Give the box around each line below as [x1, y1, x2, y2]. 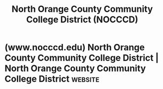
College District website [4, 73, 99, 85]
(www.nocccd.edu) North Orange [4, 42, 145, 53]
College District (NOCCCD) [26, 14, 138, 25]
